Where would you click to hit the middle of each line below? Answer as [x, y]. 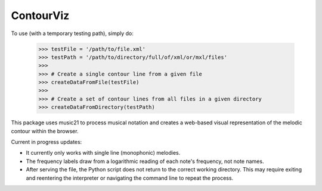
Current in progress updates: [47, 142]
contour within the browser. [45, 131]
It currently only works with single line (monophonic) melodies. [103, 153]
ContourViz [40, 15]
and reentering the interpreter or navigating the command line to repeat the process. [130, 178]
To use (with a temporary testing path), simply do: [72, 33]
